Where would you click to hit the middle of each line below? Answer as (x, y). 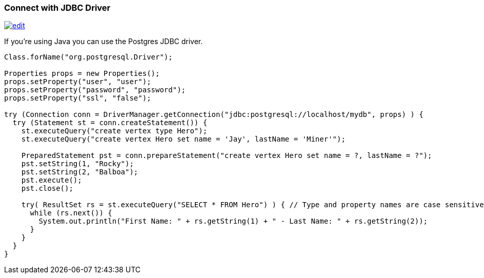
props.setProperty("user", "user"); (78, 82)
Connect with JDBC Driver (57, 8)
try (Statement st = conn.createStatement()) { (110, 123)
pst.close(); (47, 188)
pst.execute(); (52, 180)
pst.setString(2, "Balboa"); (80, 172)
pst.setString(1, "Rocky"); (77, 164)
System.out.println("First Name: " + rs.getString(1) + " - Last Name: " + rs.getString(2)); (233, 221)
